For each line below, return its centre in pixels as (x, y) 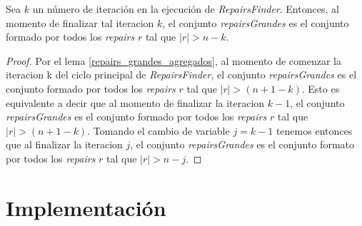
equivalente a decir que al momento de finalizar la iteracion (135, 102)
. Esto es (321, 88)
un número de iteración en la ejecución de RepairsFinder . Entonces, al (186, 9)
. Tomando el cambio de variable (159, 130)
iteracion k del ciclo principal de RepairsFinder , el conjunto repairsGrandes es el (181, 75)
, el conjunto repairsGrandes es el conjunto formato (242, 144)
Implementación (86, 207)
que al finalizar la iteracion (64, 144)
